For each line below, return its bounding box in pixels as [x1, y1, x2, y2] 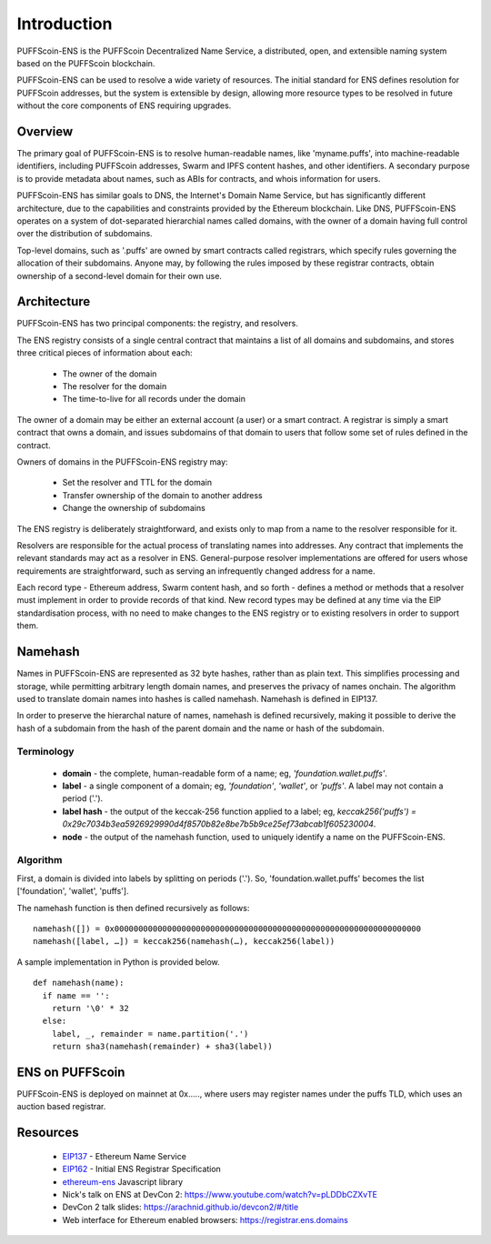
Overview [16, 124, 74, 139]
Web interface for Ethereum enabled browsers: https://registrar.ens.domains [62, 1214, 349, 1225]
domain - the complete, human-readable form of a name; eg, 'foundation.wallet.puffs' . [62, 767, 388, 778]
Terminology [16, 746, 75, 758]
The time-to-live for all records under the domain [62, 394, 245, 405]
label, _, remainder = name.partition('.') [51, 1028, 249, 1038]
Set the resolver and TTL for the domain [62, 477, 213, 488]
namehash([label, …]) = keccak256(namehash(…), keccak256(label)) [33, 937, 336, 947]
